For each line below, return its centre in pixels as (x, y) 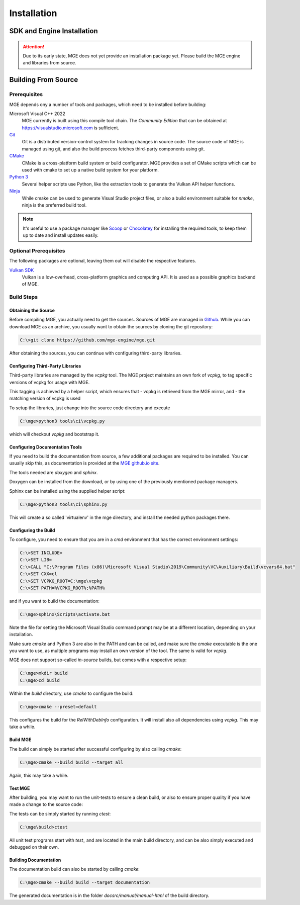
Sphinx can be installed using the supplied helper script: (67, 491)
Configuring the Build (32, 530)
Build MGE (20, 740)
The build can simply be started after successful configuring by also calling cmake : (95, 749)
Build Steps (23, 297)
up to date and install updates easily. (61, 235)
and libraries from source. (49, 63)
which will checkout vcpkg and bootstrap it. (55, 434)
